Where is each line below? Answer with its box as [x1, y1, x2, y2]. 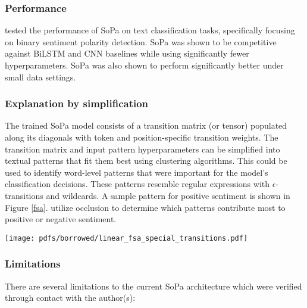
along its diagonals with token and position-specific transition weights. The [5, 131, 278, 143]
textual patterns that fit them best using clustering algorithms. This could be [5, 154, 287, 167]
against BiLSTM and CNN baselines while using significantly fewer [5, 47, 249, 60]
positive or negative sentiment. [5, 213, 117, 225]
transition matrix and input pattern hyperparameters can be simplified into [5, 142, 280, 155]
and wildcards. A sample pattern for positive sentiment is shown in [46, 189, 290, 201]
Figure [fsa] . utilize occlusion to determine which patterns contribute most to [5, 201, 286, 213]
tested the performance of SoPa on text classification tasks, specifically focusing [5, 24, 295, 36]
